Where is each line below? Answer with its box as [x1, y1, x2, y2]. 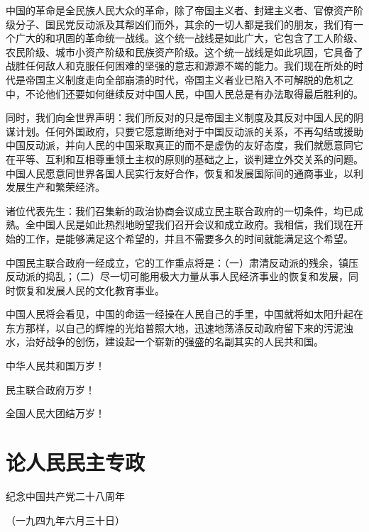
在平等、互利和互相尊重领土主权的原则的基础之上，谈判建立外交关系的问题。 [6, 151, 363, 166]
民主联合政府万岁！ [6, 382, 95, 397]
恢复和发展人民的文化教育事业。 [15, 282, 165, 297]
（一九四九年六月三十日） [6, 512, 125, 527]
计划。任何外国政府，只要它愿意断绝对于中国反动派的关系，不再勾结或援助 [15, 123, 363, 138]
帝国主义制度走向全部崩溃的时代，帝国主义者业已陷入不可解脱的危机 [25, 72, 343, 87]
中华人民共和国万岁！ [6, 358, 105, 373]
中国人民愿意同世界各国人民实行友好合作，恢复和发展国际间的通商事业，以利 [6, 165, 363, 180]
